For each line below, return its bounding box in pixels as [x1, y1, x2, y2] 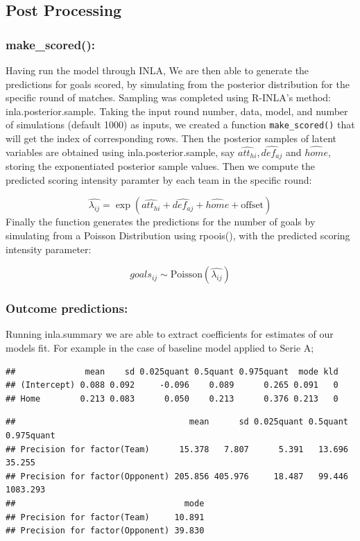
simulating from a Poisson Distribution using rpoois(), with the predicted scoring [6, 228, 350, 243]
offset [241, 200, 264, 211]
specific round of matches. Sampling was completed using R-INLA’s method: [6, 90, 332, 105]
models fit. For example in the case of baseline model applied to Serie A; [6, 341, 314, 355]
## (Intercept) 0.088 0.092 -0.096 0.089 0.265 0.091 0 [6, 380, 338, 390]
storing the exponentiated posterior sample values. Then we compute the [6, 159, 316, 173]
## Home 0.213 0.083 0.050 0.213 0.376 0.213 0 [6, 393, 338, 404]
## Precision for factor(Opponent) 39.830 [6, 526, 205, 536]
